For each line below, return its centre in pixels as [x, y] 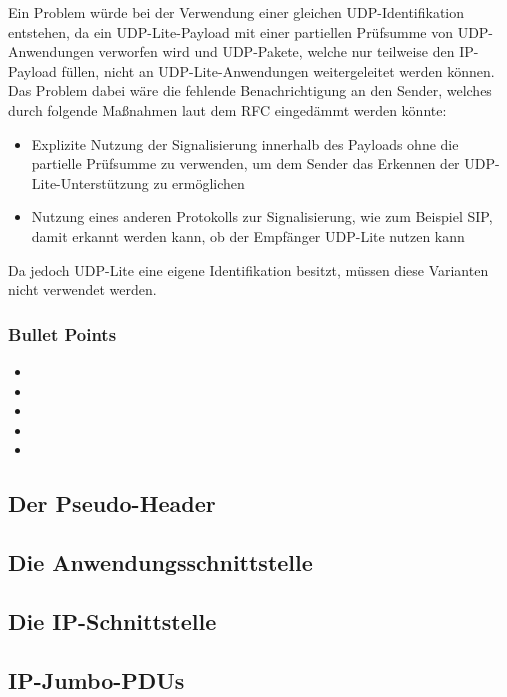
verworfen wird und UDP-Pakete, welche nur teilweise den [276, 51]
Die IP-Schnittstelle [112, 620]
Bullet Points [62, 333]
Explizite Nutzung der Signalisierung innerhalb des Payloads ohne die [245, 143]
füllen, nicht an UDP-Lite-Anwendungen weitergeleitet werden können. [278, 70]
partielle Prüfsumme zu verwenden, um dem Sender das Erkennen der [245, 163]
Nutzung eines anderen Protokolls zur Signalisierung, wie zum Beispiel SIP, [262, 216]
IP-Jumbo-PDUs [96, 679]
